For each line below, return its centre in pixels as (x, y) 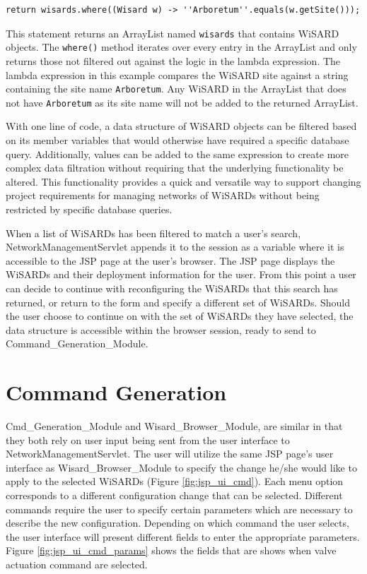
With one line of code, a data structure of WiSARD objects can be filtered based (181, 126)
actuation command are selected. (77, 564)
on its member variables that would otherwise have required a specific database (177, 140)
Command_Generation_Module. (77, 343)
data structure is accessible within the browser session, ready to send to (161, 329)
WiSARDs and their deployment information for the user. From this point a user (181, 274)
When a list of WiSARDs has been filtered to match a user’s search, (153, 233)
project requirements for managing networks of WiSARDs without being (163, 195)
